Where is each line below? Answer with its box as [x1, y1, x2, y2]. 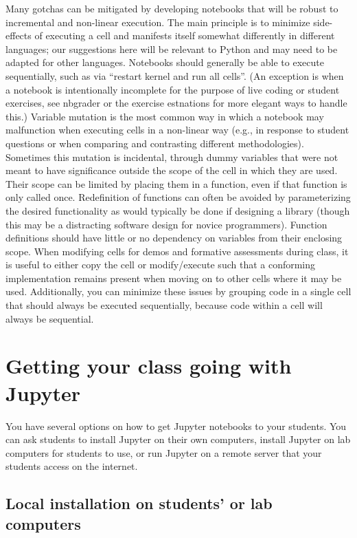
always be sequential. [5, 311, 94, 325]
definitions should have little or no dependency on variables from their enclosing [5, 230, 343, 245]
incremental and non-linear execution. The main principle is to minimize [5, 14, 310, 29]
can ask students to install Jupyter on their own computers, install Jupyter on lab [5, 432, 351, 446]
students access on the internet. [5, 459, 138, 473]
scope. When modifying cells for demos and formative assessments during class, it [5, 244, 349, 258]
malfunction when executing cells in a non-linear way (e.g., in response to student [5, 122, 349, 137]
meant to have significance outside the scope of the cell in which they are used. [5, 163, 338, 177]
